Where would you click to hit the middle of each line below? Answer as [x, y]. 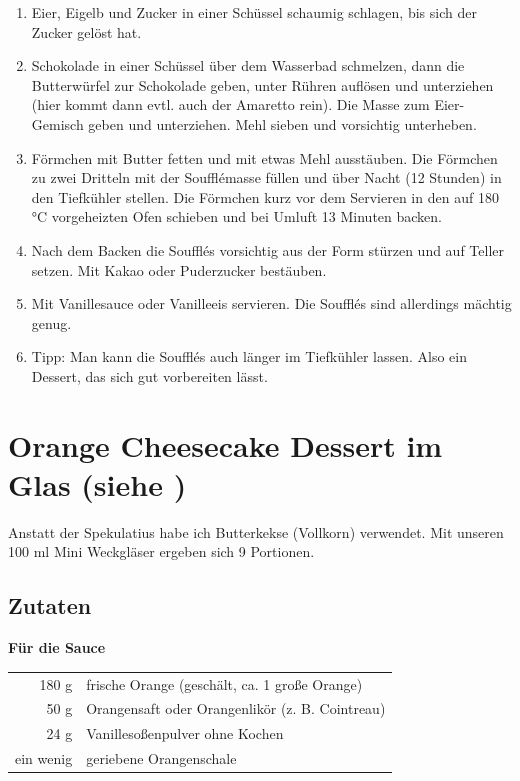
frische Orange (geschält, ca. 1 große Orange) [224, 683]
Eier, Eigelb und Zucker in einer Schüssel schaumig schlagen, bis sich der [254, 12]
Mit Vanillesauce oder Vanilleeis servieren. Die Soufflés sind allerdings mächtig [271, 303]
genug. [51, 322]
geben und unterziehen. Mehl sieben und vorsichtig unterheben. [282, 123]
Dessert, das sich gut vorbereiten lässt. [149, 375]
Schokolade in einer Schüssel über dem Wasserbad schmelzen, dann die [248, 65]
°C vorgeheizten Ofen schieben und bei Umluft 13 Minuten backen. [237, 216]
